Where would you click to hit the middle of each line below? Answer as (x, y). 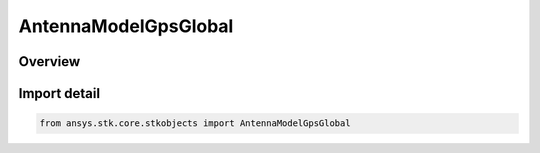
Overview (49, 61)
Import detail (59, 93)
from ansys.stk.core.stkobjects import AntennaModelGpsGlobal (195, 123)
